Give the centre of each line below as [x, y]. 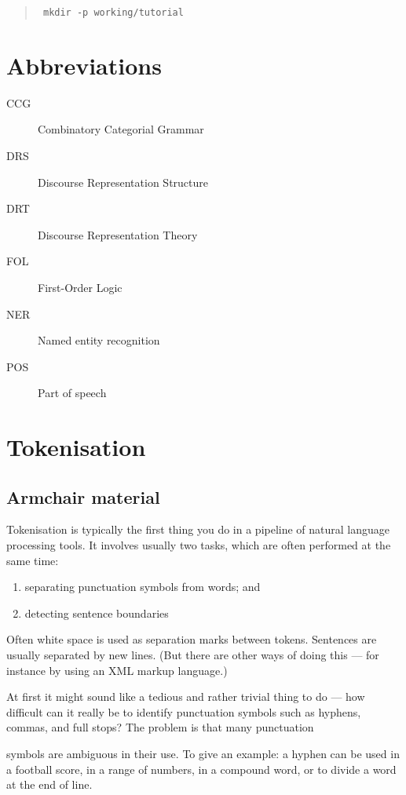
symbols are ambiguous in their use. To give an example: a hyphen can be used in [203, 754]
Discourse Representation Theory [118, 234]
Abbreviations [84, 65]
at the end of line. [49, 784]
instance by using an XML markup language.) [117, 670]
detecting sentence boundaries [97, 613]
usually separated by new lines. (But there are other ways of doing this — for [193, 655]
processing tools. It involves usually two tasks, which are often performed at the [199, 545]
